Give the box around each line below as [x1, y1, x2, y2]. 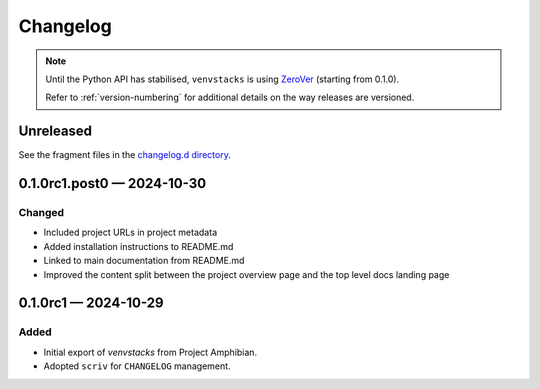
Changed [18, 206, 65, 220]
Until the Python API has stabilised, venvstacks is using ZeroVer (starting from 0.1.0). [45, 73, 400, 85]
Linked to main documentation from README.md [43, 255, 245, 267]
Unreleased [18, 123, 93, 140]
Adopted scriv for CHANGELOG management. [43, 360, 231, 372]
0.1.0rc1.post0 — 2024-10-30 [18, 175, 207, 192]
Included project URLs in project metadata [43, 226, 218, 239]
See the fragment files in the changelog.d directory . [18, 149, 232, 161]
